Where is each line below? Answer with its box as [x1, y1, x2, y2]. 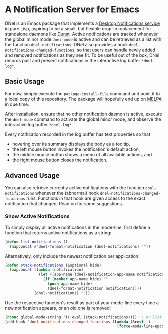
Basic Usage [5, 77, 45, 86]
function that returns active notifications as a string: [5, 229, 112, 236]
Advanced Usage [5, 171, 60, 180]
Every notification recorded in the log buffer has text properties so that [5, 131, 151, 137]
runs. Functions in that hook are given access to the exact [26, 195, 146, 201]
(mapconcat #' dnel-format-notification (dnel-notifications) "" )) [9, 244, 151, 249]
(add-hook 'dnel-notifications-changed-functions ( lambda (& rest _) [5, 319, 151, 324]
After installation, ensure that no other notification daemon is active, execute [5, 111, 162, 117]
